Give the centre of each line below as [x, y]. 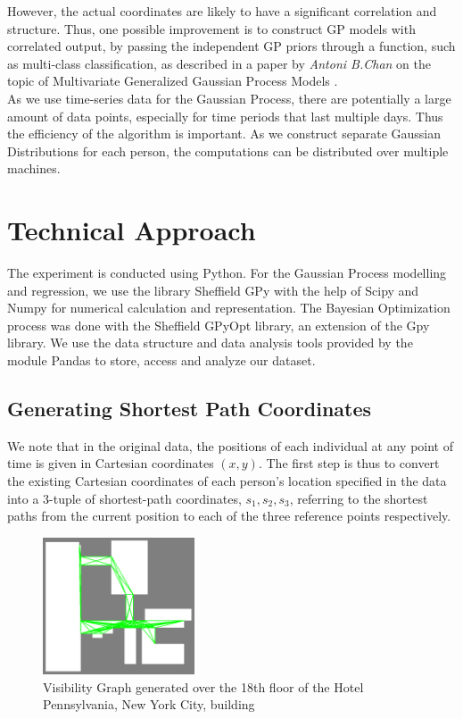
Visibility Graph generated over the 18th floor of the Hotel [203, 686]
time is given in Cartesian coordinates [111, 463]
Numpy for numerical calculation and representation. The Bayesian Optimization [229, 308]
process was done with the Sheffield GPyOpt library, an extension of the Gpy [219, 325]
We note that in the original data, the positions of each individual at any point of [230, 445]
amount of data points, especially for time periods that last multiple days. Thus [225, 116]
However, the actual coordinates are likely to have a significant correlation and [222, 11]
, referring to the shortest [359, 498]
